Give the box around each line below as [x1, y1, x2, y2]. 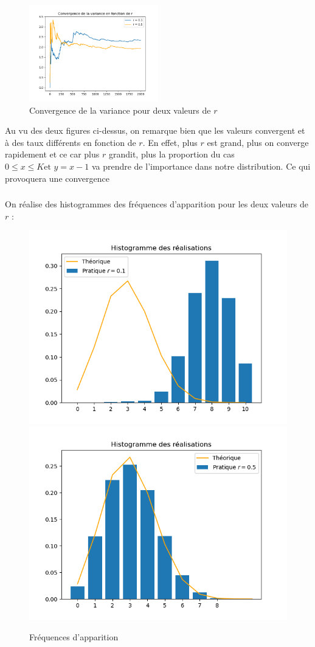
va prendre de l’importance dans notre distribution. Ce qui [91, 159, 311, 172]
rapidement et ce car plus [5, 148, 100, 161]
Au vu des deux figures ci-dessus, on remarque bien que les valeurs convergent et [5, 124, 305, 137]
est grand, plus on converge [207, 136, 309, 148]
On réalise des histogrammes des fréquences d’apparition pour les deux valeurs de [5, 198, 308, 210]
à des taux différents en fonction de [5, 136, 136, 148]
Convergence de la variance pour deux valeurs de [29, 103, 211, 116]
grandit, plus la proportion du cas [108, 148, 235, 161]
